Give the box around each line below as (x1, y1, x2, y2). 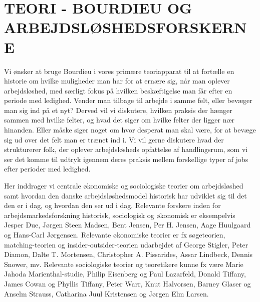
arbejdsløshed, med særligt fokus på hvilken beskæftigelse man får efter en (4, 85, 232, 95)
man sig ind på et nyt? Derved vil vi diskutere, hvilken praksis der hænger (4, 104, 232, 115)
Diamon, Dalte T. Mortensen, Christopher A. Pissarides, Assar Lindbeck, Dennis (4, 249, 253, 259)
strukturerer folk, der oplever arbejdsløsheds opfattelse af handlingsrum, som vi (4, 144, 248, 154)
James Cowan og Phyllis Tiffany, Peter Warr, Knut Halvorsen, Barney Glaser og (4, 278, 251, 288)
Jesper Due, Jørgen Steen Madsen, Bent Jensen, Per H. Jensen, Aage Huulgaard (4, 219, 251, 230)
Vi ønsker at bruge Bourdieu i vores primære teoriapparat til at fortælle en (4, 65, 234, 76)
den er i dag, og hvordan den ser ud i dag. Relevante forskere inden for (4, 200, 221, 210)
